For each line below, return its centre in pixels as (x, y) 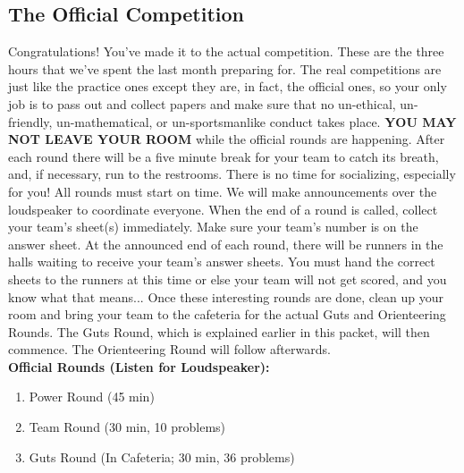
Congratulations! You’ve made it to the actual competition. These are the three (226, 51)
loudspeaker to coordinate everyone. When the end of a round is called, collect (223, 209)
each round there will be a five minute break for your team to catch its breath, (224, 156)
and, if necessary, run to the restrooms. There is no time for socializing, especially (232, 174)
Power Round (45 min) (92, 397)
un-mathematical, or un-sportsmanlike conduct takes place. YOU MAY (257, 121)
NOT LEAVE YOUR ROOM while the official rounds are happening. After (227, 139)
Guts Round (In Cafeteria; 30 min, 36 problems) (162, 456)
